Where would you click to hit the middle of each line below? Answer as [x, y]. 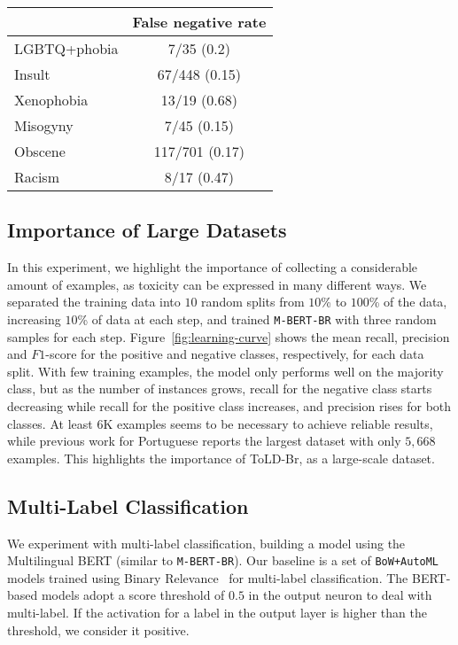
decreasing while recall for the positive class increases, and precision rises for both [229, 406]
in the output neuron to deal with [340, 595]
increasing [34, 319]
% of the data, [408, 302]
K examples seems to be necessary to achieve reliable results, [268, 423]
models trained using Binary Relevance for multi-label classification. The [208, 577]
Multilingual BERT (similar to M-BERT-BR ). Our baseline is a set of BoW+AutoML [223, 560]
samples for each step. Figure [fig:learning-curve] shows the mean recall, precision [229, 336]
